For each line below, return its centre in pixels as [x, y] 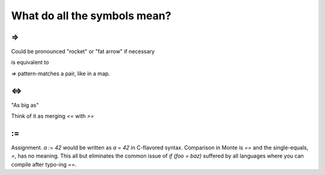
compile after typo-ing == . [44, 164]
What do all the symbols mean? [91, 16]
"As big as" [25, 105]
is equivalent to [30, 63]
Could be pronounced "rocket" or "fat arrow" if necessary [83, 52]
